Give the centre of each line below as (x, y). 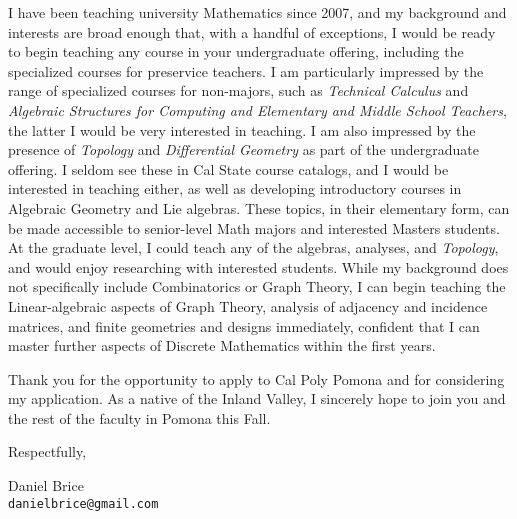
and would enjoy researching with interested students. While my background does (258, 266)
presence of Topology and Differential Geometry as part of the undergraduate (244, 149)
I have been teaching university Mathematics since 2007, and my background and (257, 12)
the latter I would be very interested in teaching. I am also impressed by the (242, 129)
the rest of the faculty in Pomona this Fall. (139, 417)
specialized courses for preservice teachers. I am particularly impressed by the (246, 70)
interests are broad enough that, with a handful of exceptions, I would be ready (252, 31)
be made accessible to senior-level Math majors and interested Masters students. (254, 227)
